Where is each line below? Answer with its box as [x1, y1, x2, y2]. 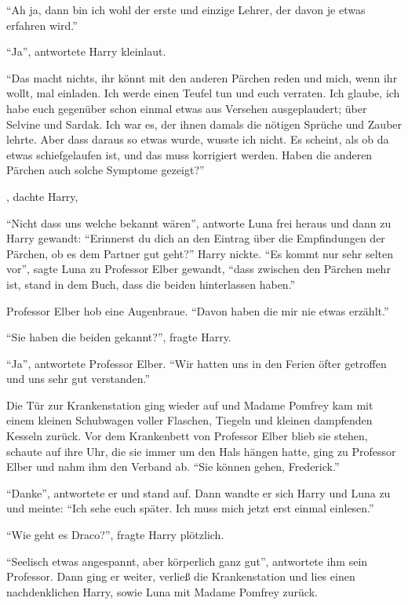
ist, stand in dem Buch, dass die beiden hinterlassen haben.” [6, 275, 296, 292]
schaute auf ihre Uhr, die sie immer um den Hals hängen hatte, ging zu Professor [6, 443, 396, 459]
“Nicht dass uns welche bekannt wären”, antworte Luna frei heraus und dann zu [6, 214, 392, 231]
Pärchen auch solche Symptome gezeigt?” [6, 162, 205, 178]
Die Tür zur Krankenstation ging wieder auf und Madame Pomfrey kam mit [6, 396, 373, 413]
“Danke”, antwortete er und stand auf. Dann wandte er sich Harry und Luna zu [6, 484, 391, 501]
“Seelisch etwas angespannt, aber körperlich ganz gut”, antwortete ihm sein [6, 552, 368, 569]
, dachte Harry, [6, 188, 78, 204]
